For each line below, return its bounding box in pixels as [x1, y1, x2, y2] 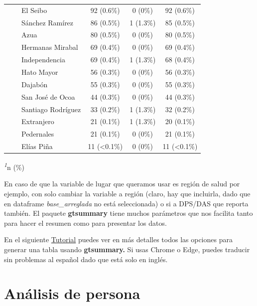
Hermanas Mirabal [21, 42, 78, 52]
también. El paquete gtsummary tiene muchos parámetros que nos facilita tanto [4, 208, 253, 218]
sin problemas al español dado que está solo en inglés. [4, 254, 168, 264]
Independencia [21, 54, 65, 65]
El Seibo [21, 4, 47, 15]
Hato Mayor [21, 66, 58, 77]
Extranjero [21, 116, 54, 127]
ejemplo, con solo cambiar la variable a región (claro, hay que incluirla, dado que [4, 188, 251, 198]
